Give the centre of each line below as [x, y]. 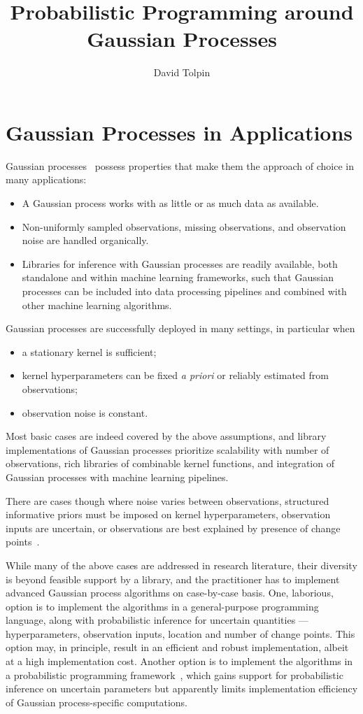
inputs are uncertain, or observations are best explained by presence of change [173, 528]
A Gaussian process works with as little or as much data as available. [170, 203]
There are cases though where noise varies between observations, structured [168, 500]
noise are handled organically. [85, 240]
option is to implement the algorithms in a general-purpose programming [162, 606]
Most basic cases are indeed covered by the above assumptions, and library [166, 436]
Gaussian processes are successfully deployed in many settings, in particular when [180, 328]
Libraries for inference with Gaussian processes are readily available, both [180, 263]
